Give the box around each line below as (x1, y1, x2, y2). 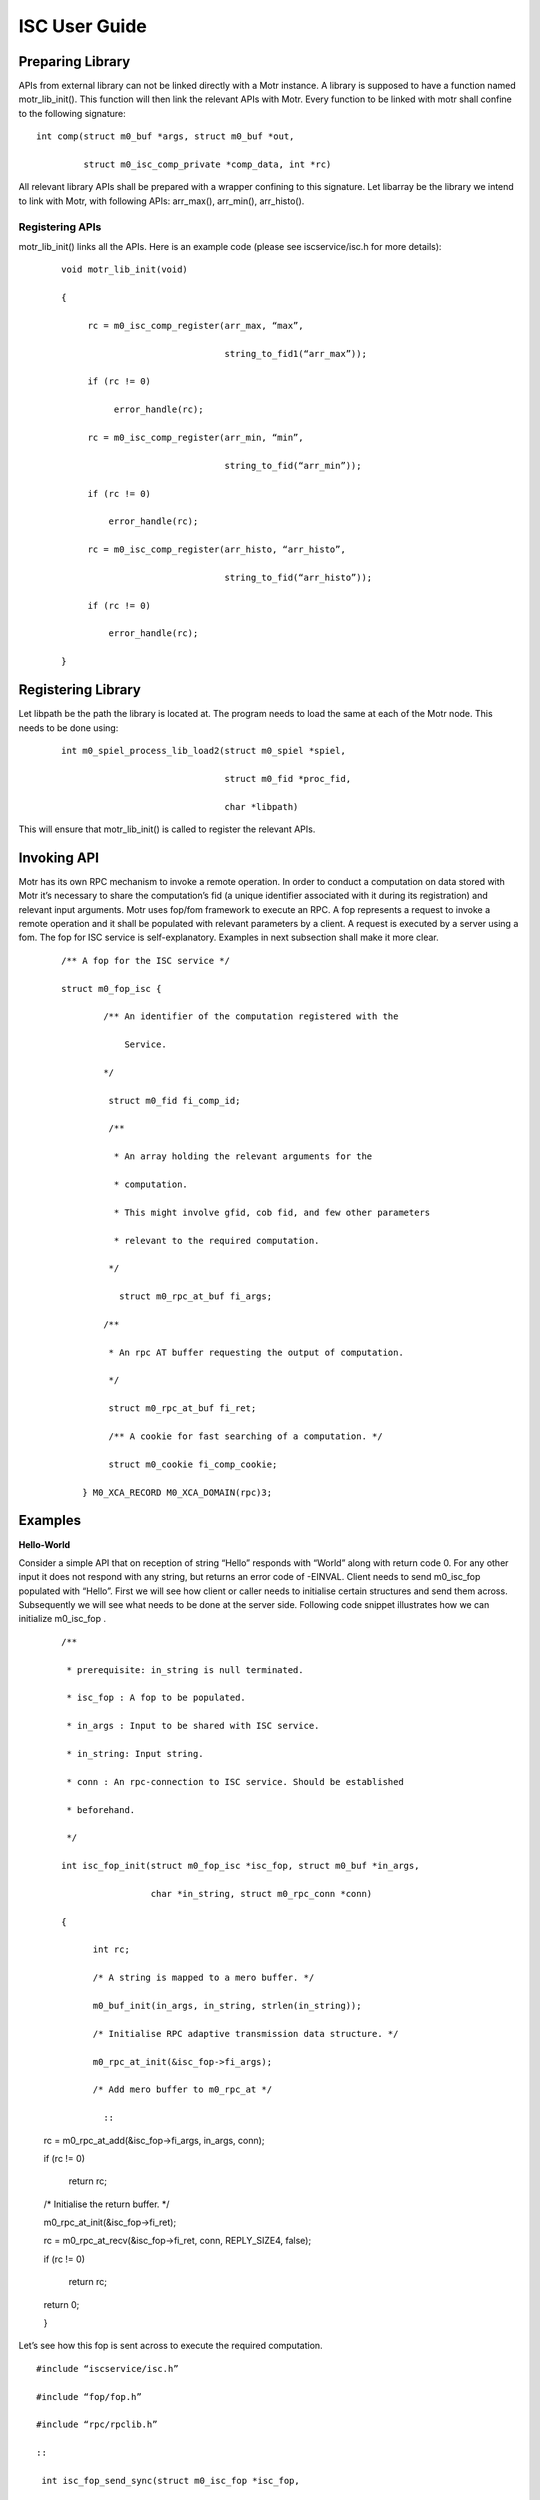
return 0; (43, 2298, 80, 2310)
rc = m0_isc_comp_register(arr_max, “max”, (87, 320, 304, 331)
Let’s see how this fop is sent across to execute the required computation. (18, 2340, 324, 2352)
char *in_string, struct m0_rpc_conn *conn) (150, 1888, 373, 1899)
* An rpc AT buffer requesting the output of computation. (108, 1346, 404, 1358)
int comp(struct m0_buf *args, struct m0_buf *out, (36, 131, 295, 142)
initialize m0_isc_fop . (18, 1613, 107, 1625)
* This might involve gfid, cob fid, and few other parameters (113, 1206, 431, 1218)
